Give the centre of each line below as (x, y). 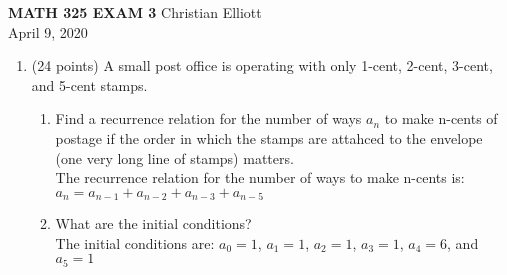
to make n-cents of (441, 118)
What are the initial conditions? (153, 223)
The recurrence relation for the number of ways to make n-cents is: (260, 177)
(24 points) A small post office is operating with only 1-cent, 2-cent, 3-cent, (262, 65)
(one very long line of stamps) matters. (174, 157)
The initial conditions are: (135, 242)
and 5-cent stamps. (89, 84)
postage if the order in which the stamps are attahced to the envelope (269, 137)
